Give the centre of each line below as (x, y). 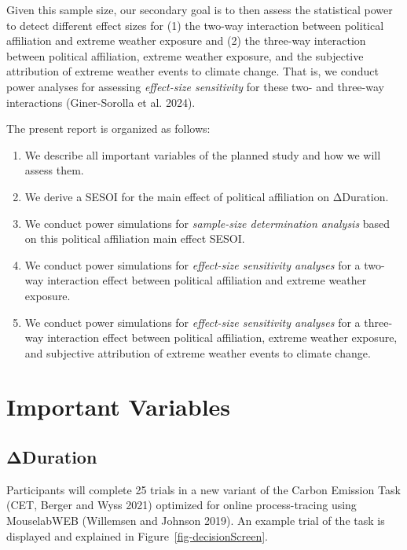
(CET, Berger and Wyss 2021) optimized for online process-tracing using (181, 505)
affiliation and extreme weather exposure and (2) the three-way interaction (186, 40)
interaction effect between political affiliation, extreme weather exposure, (222, 337)
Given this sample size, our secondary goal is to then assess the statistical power (200, 9)
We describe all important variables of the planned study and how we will (203, 154)
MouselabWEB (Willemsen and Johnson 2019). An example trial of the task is (196, 521)
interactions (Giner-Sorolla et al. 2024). (101, 102)
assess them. (54, 170)
